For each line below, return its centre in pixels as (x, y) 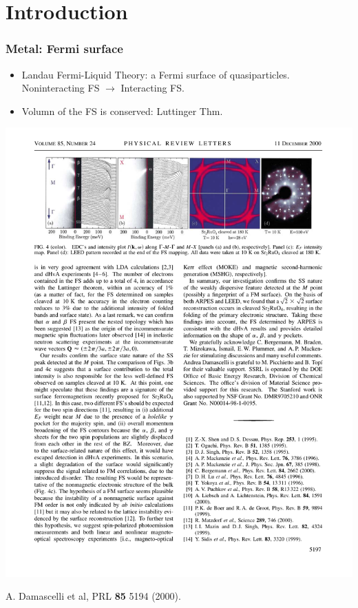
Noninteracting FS (61, 88)
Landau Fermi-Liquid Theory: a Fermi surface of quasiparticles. (156, 74)
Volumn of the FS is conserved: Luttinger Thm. (122, 111)
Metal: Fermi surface (64, 49)
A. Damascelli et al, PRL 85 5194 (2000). (93, 596)
